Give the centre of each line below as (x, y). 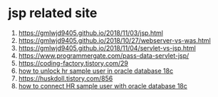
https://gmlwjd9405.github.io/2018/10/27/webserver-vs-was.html (114, 40)
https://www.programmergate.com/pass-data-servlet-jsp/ (104, 56)
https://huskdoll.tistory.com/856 (66, 78)
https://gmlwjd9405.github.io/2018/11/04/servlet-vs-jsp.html (107, 48)
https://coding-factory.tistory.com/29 (73, 63)
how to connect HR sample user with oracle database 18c (103, 86)
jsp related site (53, 13)
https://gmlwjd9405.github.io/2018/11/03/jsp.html (90, 33)
